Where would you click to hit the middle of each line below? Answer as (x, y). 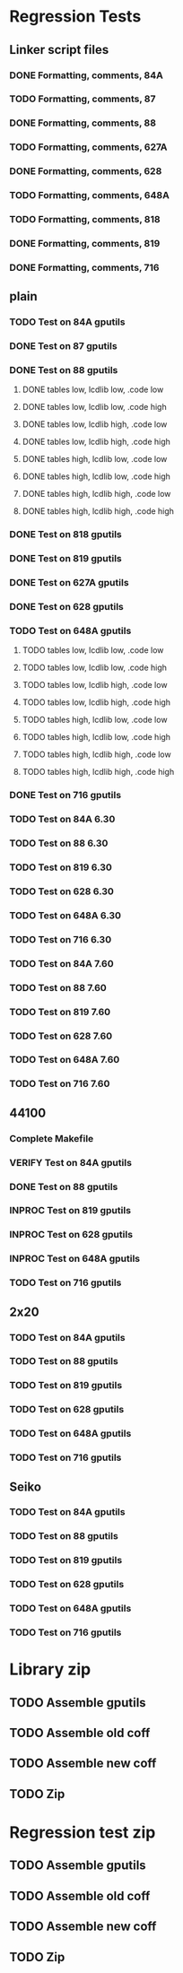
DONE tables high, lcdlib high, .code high (98, 511)
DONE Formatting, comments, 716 (84, 267)
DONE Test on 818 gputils (66, 535)
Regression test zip (83, 1832)
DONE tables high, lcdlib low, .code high (96, 476)
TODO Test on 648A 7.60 (65, 1060)
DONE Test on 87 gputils (64, 346)
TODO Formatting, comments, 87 (83, 99)
